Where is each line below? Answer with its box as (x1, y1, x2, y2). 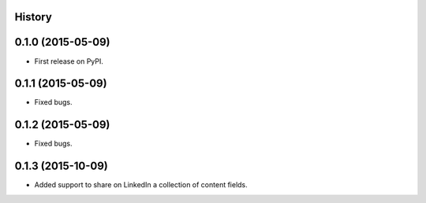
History (14, 10, 53, 24)
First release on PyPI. (34, 56, 104, 66)
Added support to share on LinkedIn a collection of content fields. (34, 180, 248, 190)
